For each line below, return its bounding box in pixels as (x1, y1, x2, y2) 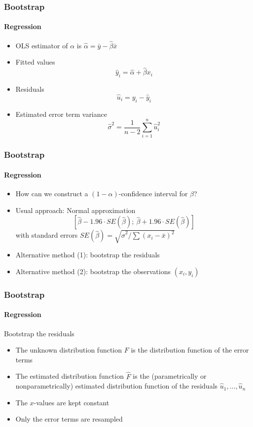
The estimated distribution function (15, 371, 124, 381)
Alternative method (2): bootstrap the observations (15, 266, 171, 276)
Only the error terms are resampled (15, 414, 123, 424)
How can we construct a (15, 188, 88, 199)
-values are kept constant (34, 397, 109, 407)
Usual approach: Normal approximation (15, 205, 136, 215)
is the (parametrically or (133, 371, 207, 381)
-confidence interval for (118, 188, 188, 199)
